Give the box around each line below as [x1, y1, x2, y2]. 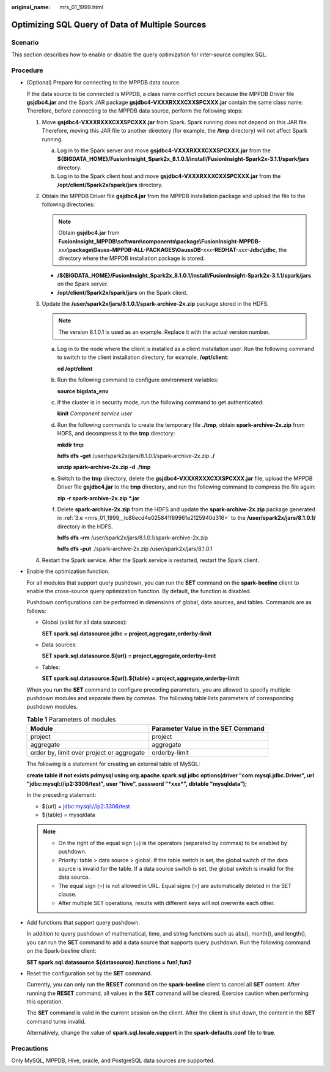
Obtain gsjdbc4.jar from [58, 229, 120, 237]
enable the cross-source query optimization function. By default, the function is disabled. [26, 588, 252, 595]
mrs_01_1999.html [59, 4, 104, 10]
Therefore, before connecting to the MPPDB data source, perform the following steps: [26, 107, 243, 114]
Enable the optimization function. [26, 567, 110, 575]
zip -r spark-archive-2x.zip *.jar [57, 494, 140, 501]
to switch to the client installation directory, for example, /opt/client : [57, 353, 229, 361]
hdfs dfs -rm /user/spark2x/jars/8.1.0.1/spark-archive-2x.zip [57, 534, 208, 541]
